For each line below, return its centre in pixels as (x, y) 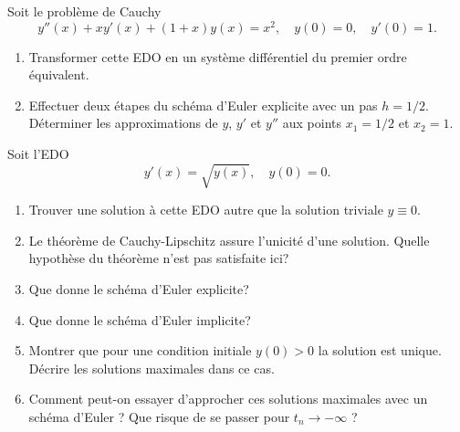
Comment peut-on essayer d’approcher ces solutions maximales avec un (228, 399)
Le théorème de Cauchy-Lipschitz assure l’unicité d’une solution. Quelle (229, 240)
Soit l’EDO (38, 154)
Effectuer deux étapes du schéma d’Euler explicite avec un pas (203, 105)
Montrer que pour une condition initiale (140, 350)
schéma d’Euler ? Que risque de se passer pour (159, 416)
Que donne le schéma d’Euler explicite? (139, 288)
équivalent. (59, 74)
